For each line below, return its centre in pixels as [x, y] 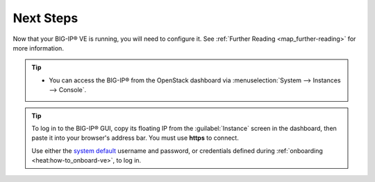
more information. [38, 48]
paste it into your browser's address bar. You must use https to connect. [135, 138]
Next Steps [45, 18]
